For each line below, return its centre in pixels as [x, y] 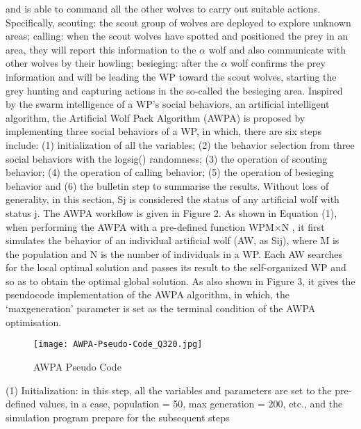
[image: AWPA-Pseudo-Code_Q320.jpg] [118, 345]
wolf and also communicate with [277, 49]
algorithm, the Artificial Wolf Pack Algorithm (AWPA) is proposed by [156, 117]
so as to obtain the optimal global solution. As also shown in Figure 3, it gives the [180, 281]
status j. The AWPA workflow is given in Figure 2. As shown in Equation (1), [171, 212]
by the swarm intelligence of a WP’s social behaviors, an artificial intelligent [168, 104]
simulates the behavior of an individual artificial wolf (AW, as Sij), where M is [173, 240]
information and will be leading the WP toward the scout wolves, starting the [171, 76]
